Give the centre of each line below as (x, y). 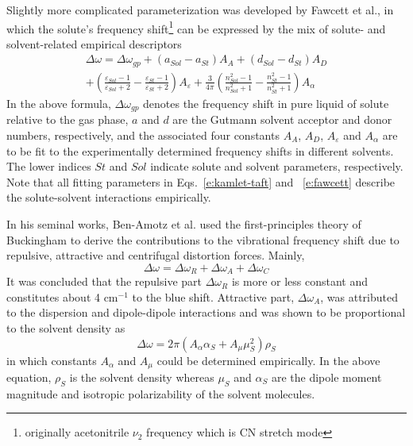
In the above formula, (59, 103)
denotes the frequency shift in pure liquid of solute (266, 103)
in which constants (52, 360)
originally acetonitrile (77, 432)
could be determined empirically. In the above (268, 360)
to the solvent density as (66, 327)
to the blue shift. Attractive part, (213, 296)
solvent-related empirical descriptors (94, 43)
